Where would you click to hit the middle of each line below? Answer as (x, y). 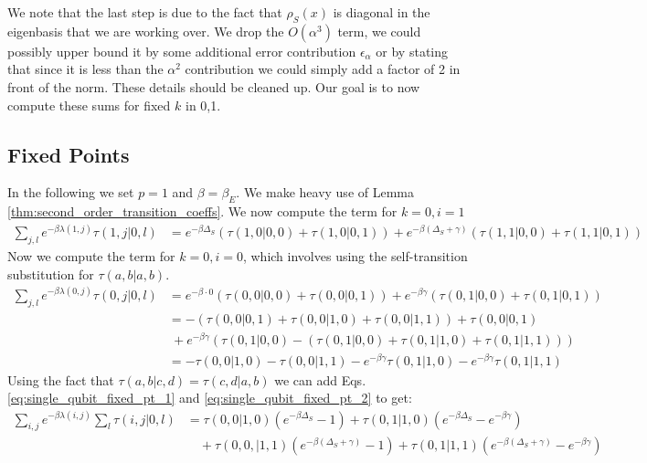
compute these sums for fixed (89, 105)
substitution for (51, 274)
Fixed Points (69, 154)
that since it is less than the (85, 69)
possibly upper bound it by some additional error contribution (182, 51)
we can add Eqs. (320, 379)
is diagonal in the (382, 12)
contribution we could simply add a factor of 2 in (323, 69)
